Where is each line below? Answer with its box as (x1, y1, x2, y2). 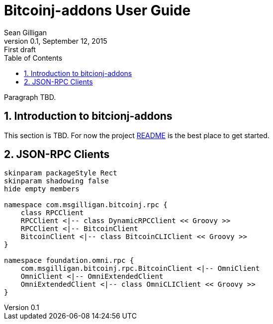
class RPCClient (20, 209, 84, 217)
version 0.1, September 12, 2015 (4, 36, 107, 45)
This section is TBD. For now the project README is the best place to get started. (4, 131, 270, 140)
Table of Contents (4, 53, 63, 62)
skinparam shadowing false (4, 177, 109, 185)
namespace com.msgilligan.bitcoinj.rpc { (4, 201, 168, 209)
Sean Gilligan (4, 28, 47, 37)
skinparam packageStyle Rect (4, 169, 117, 177)
